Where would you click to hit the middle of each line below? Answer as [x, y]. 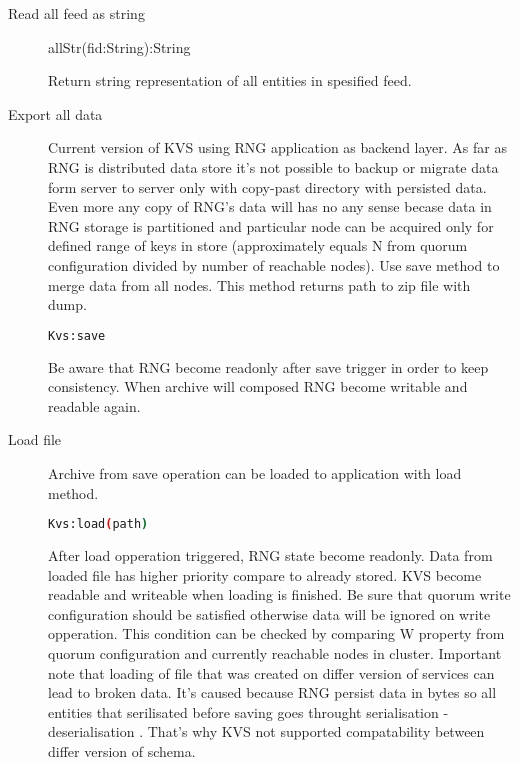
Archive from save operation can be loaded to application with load [255, 472]
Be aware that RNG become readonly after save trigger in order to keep [268, 366]
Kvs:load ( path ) [98, 524]
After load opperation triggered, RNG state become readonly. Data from [270, 555]
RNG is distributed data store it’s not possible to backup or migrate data [273, 166]
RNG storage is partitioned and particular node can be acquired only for [271, 225]
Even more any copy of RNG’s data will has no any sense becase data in [270, 206]
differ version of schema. [122, 750]
